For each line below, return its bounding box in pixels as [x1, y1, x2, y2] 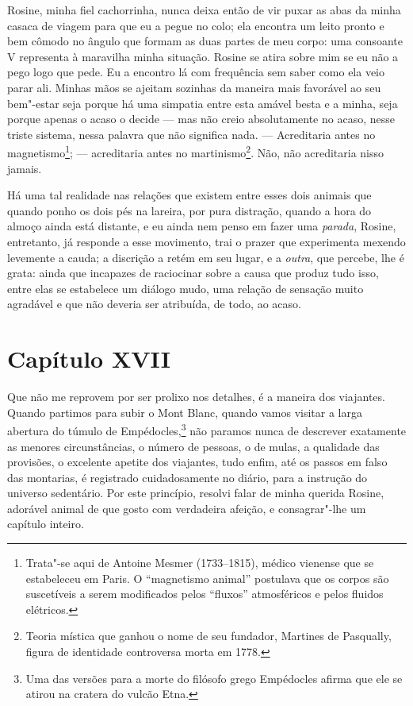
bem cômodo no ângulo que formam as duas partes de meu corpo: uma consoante [7, 33, 403, 49]
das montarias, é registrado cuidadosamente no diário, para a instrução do [7, 469, 368, 485]
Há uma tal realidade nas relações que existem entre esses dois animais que [7, 187, 372, 203]
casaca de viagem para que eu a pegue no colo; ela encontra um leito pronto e [7, 17, 384, 33]
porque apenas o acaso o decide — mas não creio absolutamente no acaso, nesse [7, 110, 395, 127]
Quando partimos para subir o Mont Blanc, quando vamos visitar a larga [7, 403, 362, 420]
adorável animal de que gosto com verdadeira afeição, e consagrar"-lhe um [7, 500, 366, 516]
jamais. [7, 160, 42, 176]
